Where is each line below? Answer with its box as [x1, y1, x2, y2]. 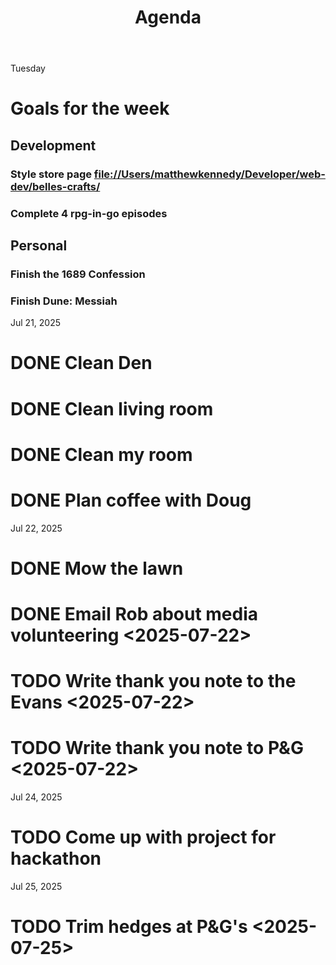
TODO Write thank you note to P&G [10, 737, 304, 760]
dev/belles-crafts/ [10, 179, 101, 193]
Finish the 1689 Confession [10, 267, 146, 281]
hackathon [10, 847, 102, 870]
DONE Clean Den [10, 352, 153, 375]
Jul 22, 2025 [10, 522, 63, 534]
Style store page [10, 167, 92, 181]
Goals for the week [10, 97, 170, 120]
